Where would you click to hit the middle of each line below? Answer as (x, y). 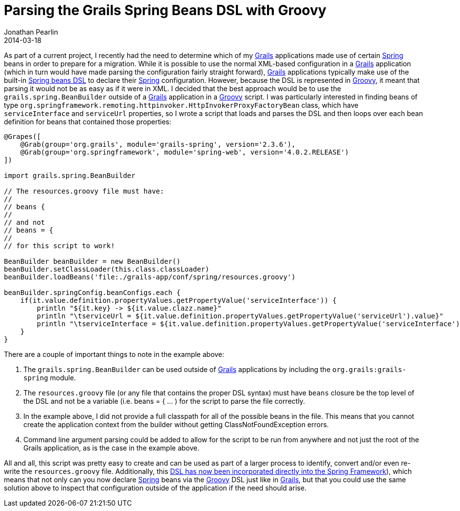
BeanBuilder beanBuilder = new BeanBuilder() (92, 261)
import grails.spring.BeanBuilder (70, 175)
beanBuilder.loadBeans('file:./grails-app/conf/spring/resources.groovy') (150, 277)
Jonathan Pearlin (31, 32)
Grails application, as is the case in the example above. (112, 448)
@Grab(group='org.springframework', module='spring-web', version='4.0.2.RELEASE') (185, 152)
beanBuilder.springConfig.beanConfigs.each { (92, 292)
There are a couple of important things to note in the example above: (114, 354)
